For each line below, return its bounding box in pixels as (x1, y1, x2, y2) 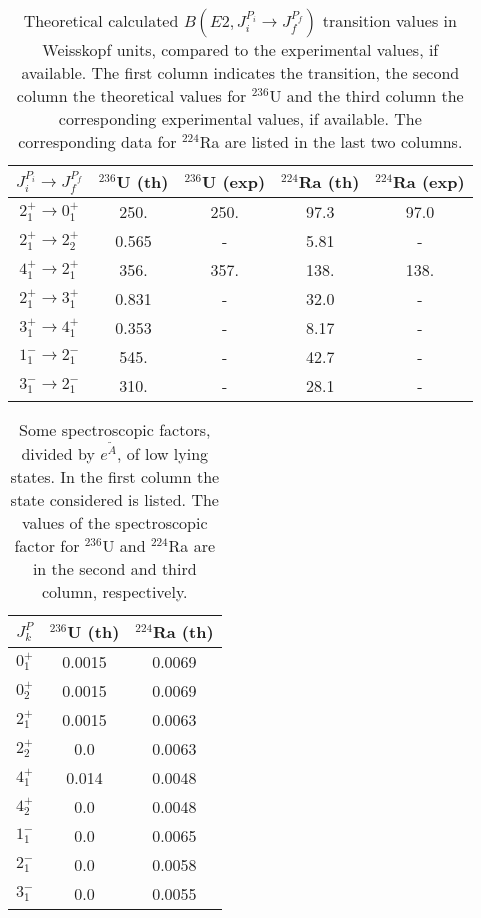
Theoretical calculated (23, 9, 179, 32)
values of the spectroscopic (21, 510, 208, 534)
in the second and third (32, 556, 197, 580)
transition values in (322, 9, 457, 32)
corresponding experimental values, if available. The (58, 107, 422, 130)
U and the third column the (269, 84, 464, 107)
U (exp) (202, 170, 266, 193)
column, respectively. (42, 579, 188, 603)
